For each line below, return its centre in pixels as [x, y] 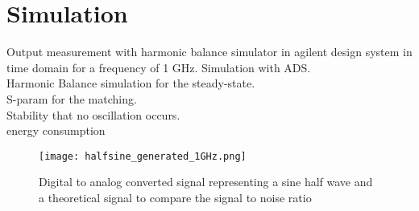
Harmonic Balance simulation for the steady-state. [131, 83]
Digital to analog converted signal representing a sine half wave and [206, 182]
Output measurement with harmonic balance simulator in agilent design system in [209, 52]
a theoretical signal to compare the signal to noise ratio [175, 197]
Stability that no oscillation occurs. [93, 114]
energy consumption [56, 130]
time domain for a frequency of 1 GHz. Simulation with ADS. [159, 67]
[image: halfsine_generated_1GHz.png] [143, 156]
